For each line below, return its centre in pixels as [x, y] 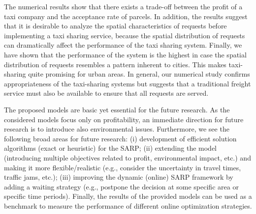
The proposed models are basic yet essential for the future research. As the [117, 109]
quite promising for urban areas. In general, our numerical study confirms [139, 74]
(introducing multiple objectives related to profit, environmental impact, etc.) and [128, 157]
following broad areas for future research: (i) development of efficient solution [120, 138]
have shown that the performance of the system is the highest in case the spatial [125, 54]
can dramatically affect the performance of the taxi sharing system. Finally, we [123, 45]
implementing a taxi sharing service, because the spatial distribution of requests [125, 35]
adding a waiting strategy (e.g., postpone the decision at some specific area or [121, 186]
